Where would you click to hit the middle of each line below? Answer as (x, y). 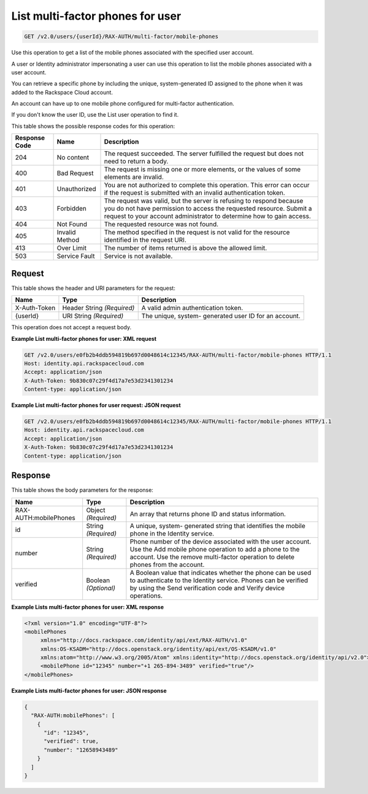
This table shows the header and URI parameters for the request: (94, 288)
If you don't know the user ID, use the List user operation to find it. (95, 115)
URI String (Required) (93, 316)
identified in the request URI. (145, 240)
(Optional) (101, 588)
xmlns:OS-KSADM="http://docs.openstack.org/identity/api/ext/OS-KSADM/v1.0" (159, 649)
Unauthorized (76, 189)
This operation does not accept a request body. (71, 327)
